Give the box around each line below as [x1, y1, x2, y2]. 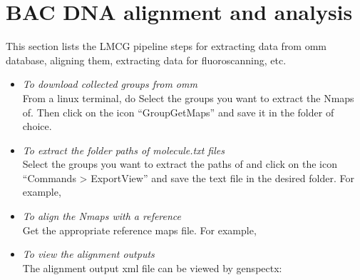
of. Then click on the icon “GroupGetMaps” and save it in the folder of [22, 104, 334, 119]
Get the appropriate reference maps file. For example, [22, 222, 257, 237]
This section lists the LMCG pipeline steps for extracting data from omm [6, 39, 327, 54]
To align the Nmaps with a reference [22, 209, 182, 224]
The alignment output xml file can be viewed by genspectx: [22, 260, 282, 275]
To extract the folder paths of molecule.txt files [22, 142, 225, 157]
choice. [22, 119, 52, 134]
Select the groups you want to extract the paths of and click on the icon [22, 156, 338, 171]
